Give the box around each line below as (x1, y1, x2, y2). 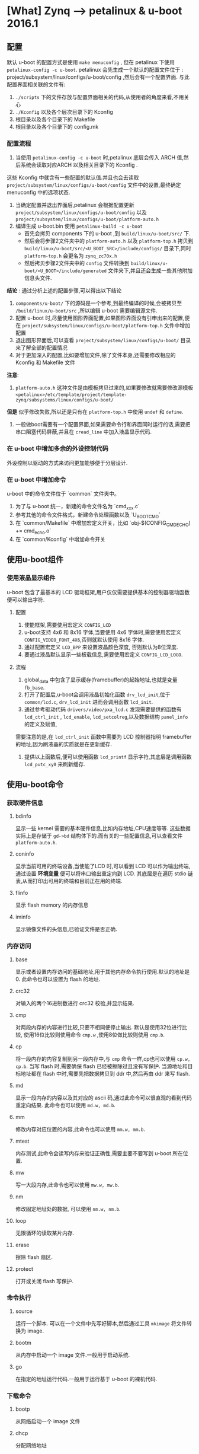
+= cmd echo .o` (15, 527, 52, 536)
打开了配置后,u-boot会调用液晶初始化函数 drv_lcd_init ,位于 (24, 691, 171, 698)
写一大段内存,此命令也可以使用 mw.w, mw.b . (15, 1181, 120, 1188)
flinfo (15, 889, 28, 897)
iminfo (15, 913, 31, 920)
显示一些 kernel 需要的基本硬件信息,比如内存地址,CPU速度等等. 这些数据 (15, 825, 191, 832)
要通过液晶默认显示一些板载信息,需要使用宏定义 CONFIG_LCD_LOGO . (24, 651, 183, 658)
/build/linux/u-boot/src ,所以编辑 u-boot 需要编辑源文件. (15, 307, 158, 314)
